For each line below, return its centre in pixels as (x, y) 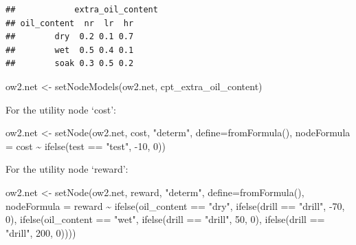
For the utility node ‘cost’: (61, 109)
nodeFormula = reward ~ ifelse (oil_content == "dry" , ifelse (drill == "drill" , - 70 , (175, 205)
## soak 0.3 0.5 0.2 (70, 64)
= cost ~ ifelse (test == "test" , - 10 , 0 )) (86, 146)
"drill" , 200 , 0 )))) (41, 232)
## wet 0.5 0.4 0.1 (70, 50)
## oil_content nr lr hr (70, 23)
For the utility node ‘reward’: (67, 169)
